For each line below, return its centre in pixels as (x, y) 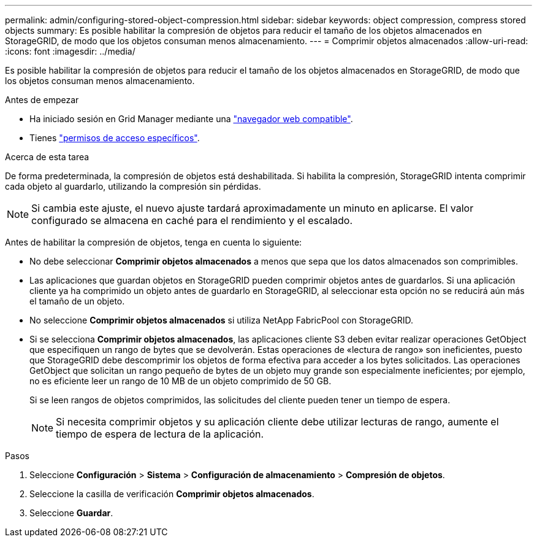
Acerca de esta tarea (47, 157)
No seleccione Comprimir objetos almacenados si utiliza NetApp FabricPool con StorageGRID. (222, 320)
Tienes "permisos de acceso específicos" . (115, 138)
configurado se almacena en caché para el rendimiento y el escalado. (192, 220)
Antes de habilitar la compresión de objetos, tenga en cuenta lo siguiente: (154, 242)
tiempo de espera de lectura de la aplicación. (160, 434)
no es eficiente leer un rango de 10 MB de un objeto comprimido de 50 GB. (181, 381)
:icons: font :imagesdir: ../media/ (70, 51)
